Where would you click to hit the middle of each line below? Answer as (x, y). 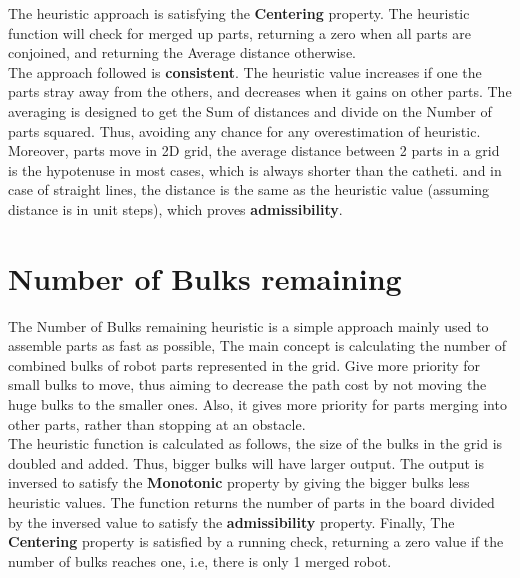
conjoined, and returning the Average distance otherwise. (182, 52)
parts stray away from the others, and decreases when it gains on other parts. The (260, 91)
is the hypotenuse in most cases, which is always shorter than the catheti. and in (255, 169)
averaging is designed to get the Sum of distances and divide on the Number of (250, 110)
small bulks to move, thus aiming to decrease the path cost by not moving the (247, 384)
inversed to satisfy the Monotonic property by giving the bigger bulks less (239, 482)
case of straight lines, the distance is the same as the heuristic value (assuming (249, 189)
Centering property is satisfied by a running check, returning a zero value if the (256, 541)
